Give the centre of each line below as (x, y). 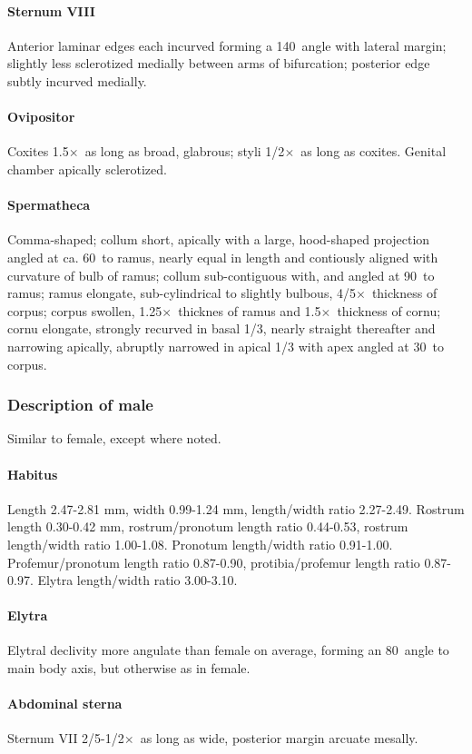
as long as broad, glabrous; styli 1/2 (185, 151)
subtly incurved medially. (77, 80)
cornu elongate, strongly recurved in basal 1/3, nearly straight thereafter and (221, 328)
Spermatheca (49, 205)
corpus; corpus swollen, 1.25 (85, 310)
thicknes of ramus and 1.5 (250, 310)
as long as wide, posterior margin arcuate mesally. (279, 738)
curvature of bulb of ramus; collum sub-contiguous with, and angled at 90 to (221, 275)
